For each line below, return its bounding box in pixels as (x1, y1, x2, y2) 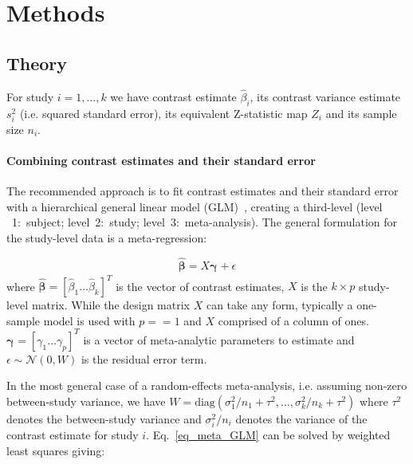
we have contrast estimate (110, 88, 237, 104)
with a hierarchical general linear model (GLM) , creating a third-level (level (6, 198, 383, 214)
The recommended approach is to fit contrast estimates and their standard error (6, 183, 399, 199)
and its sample (325, 104, 397, 121)
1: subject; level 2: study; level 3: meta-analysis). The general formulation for (11, 214, 398, 230)
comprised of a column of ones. (218, 312, 369, 328)
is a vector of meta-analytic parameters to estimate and (83, 331, 355, 348)
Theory (6, 50, 68, 75)
